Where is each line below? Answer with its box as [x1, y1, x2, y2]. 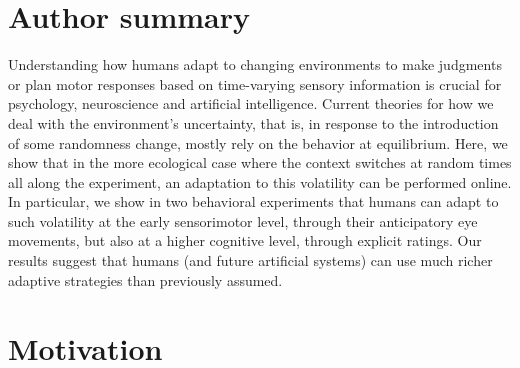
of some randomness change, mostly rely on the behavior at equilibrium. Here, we [8, 132, 508, 153]
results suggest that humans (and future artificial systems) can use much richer [8, 250, 493, 271]
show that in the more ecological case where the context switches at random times [8, 152, 512, 173]
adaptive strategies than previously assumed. [8, 269, 283, 290]
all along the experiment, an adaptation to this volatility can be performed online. [8, 171, 512, 192]
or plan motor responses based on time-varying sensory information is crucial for [8, 73, 502, 94]
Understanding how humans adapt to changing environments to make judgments [8, 54, 502, 75]
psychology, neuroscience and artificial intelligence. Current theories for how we [8, 93, 494, 114]
